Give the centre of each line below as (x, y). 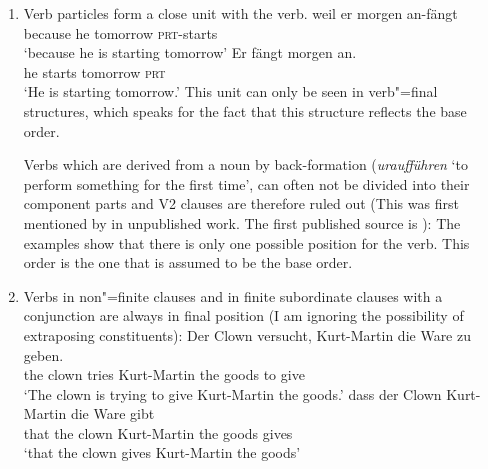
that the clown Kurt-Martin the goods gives (158, 432)
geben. (43, 354)
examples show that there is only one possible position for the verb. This (246, 242)
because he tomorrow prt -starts (120, 32)
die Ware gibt (112, 413)
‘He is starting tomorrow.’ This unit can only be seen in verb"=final (230, 91)
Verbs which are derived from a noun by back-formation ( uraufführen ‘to (245, 164)
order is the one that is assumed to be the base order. (188, 262)
